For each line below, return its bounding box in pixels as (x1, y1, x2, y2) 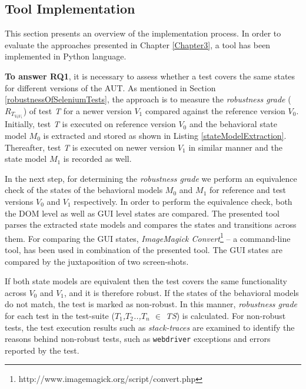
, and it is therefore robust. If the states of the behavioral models (64, 286, 299, 298)
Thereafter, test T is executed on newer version (5, 141, 175, 153)
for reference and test (209, 184, 287, 196)
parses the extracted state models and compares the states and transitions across (5, 218, 297, 231)
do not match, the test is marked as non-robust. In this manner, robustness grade (5, 298, 297, 310)
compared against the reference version (145, 104, 285, 117)
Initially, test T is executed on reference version (5, 118, 176, 130)
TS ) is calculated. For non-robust (165, 309, 286, 321)
